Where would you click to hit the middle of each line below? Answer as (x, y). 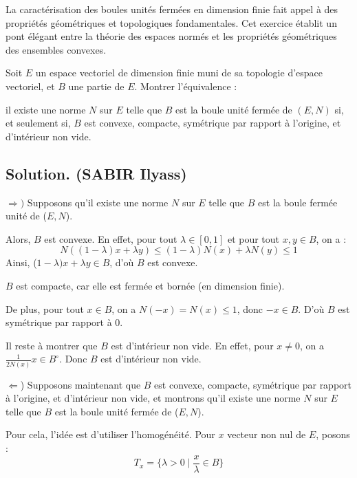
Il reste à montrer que (52, 345)
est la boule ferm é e (298, 202)
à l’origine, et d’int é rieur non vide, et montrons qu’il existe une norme (153, 398)
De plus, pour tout (45, 308)
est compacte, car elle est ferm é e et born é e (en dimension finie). (150, 285)
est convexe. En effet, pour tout (111, 238)
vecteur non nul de (267, 434)
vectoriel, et (30, 86)
